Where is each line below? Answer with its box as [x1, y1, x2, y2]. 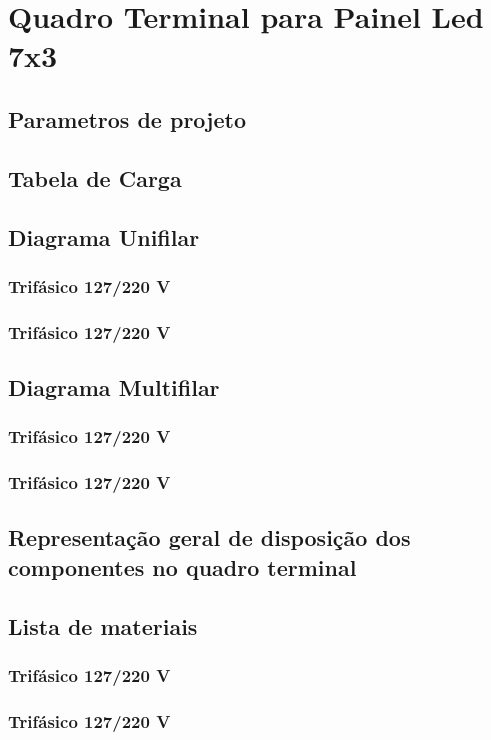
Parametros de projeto [8, 103, 246, 134]
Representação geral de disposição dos [8, 522, 411, 553]
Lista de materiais [8, 610, 198, 641]
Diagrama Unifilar [8, 221, 200, 252]
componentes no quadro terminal [8, 551, 357, 582]
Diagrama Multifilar [8, 371, 220, 402]
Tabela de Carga [8, 162, 182, 193]
